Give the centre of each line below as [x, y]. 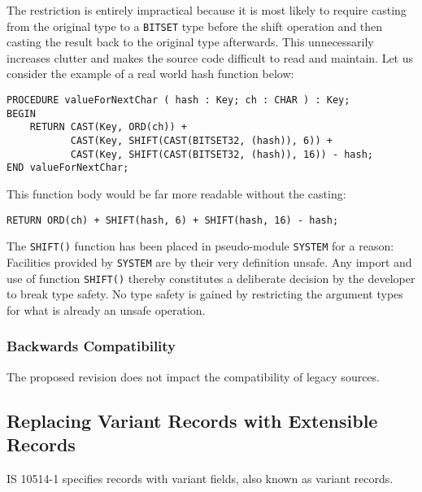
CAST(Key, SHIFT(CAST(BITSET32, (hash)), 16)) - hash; [222, 154]
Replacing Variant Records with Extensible [192, 420]
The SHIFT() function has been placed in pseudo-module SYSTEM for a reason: [200, 246]
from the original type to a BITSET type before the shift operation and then [195, 26]
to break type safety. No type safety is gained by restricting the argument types [205, 294]
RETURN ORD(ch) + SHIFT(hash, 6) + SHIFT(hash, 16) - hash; [173, 220]
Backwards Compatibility [91, 346]
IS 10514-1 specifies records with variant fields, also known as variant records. [200, 478]
